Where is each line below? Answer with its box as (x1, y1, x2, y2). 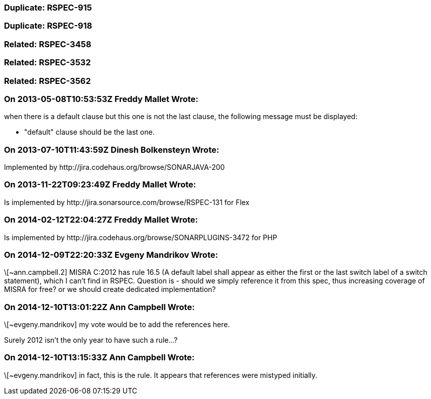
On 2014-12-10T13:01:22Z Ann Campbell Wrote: (4, 302, 195, 312)
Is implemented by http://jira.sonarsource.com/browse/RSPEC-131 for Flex (4, 197, 250, 207)
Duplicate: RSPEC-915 (4, 3, 92, 13)
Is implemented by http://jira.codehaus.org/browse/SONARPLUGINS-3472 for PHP (4, 233, 277, 242)
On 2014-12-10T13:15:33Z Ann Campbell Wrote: (4, 352, 195, 363)
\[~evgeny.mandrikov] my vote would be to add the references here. (4, 320, 230, 329)
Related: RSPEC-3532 (4, 57, 91, 68)
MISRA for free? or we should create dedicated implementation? (4, 285, 216, 294)
